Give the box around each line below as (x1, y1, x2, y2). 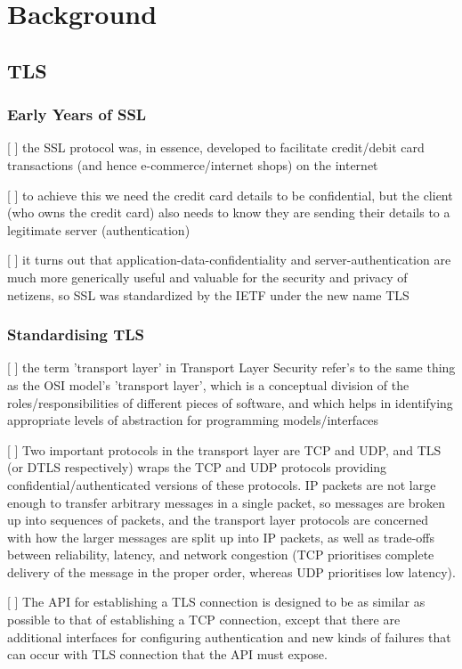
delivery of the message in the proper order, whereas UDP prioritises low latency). (7, 562, 456, 581)
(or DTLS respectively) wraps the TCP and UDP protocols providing (7, 458, 387, 477)
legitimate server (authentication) (7, 220, 190, 239)
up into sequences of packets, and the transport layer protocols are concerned (7, 510, 429, 529)
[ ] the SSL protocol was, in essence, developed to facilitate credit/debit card (7, 138, 425, 157)
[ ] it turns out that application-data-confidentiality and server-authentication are (7, 250, 451, 269)
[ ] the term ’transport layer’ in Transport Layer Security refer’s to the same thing (7, 358, 456, 377)
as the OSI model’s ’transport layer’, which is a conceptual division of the (7, 375, 409, 394)
